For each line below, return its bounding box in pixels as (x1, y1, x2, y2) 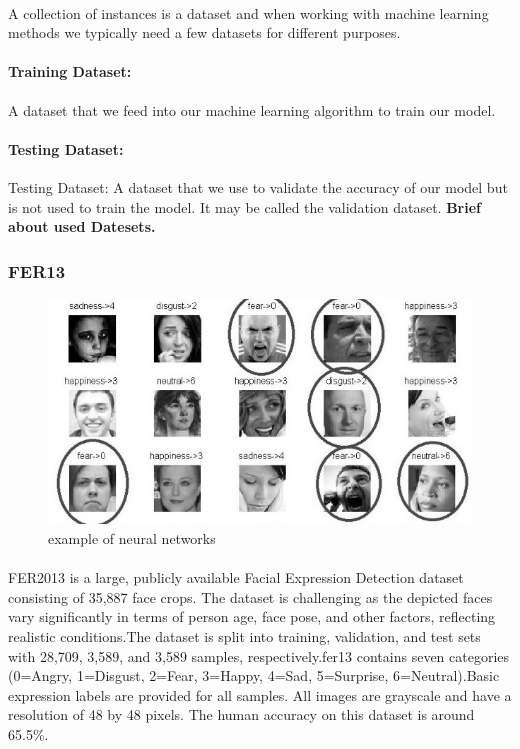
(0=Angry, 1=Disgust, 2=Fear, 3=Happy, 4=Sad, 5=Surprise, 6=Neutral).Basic (8, 665, 500, 686)
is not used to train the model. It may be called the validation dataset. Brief (8, 196, 482, 217)
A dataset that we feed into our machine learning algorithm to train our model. (8, 99, 496, 120)
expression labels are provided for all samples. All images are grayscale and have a (8, 684, 512, 705)
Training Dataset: (8, 61, 132, 82)
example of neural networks (48, 527, 216, 548)
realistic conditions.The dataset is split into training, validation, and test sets (8, 625, 481, 646)
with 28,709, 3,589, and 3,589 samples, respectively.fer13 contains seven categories (8, 645, 510, 666)
